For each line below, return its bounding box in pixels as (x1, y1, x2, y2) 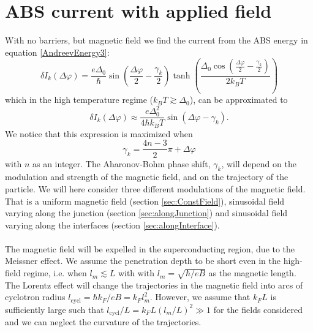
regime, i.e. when (23, 266, 87, 279)
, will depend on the (221, 157, 296, 170)
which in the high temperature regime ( (5, 93, 154, 106)
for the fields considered (213, 303, 303, 315)
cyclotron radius (5, 290, 66, 303)
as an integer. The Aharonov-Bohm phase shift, (32, 157, 211, 170)
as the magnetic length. (208, 266, 296, 279)
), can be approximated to (189, 93, 288, 106)
